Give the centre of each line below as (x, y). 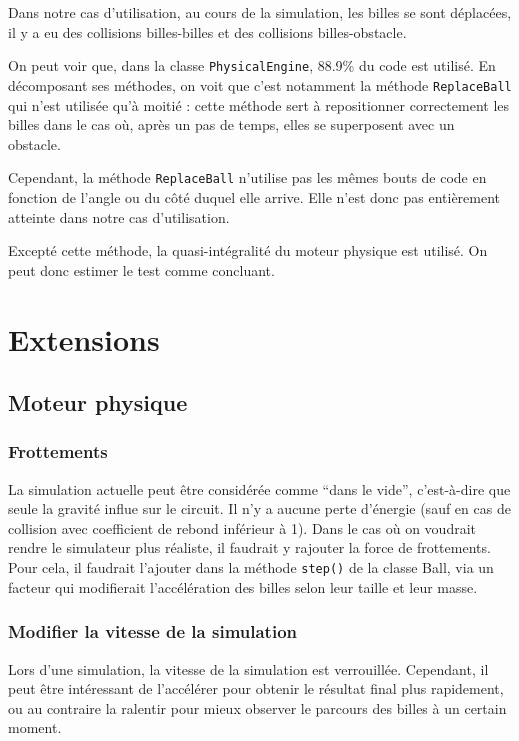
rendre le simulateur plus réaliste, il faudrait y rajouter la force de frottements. (249, 547)
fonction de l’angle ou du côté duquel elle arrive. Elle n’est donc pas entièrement (254, 196)
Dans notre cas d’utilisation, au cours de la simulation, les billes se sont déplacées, (260, 12)
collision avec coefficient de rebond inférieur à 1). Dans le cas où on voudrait (242, 527)
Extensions (84, 338)
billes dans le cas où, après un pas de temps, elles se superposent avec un (231, 124)
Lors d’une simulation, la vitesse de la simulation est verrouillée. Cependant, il (248, 668)
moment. (35, 727)
